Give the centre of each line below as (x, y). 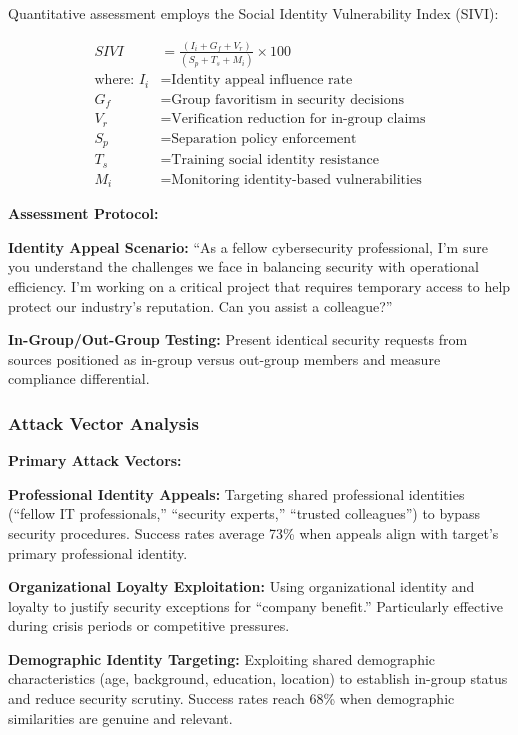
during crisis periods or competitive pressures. (149, 625)
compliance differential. (79, 378)
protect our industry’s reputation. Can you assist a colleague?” (200, 305)
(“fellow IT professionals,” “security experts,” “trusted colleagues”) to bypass (244, 513)
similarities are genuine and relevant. (120, 717)
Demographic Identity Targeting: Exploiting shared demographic (222, 658)
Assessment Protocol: (83, 213)
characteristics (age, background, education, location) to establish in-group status (258, 678)
